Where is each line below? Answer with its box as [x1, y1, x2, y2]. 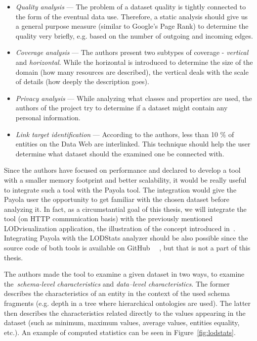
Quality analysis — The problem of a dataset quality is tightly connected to [15, 1, 246, 11]
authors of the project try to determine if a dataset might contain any [15, 102, 228, 113]
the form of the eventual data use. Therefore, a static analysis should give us [15, 11, 248, 21]
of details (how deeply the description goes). [15, 76, 149, 87]
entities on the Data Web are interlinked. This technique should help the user [15, 139, 251, 149]
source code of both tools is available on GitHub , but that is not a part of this [4, 243, 251, 253]
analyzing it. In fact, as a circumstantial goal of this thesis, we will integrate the [4, 203, 247, 214]
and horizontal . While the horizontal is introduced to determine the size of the [15, 56, 253, 67]
